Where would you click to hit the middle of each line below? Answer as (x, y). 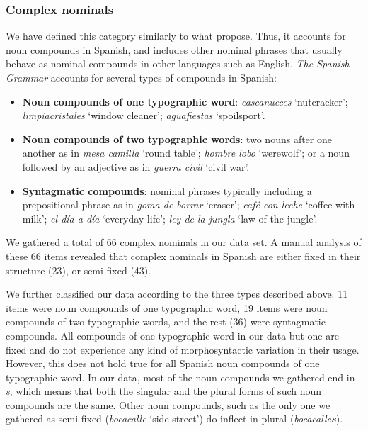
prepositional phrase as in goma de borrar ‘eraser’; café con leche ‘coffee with (189, 205)
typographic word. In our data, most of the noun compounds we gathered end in (180, 377)
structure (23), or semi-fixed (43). (79, 270)
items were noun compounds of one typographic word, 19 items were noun (167, 307)
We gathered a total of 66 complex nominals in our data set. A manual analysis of (184, 242)
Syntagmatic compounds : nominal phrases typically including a (167, 190)
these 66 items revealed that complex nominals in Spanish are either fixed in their (183, 256)
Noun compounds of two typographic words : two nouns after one (177, 139)
